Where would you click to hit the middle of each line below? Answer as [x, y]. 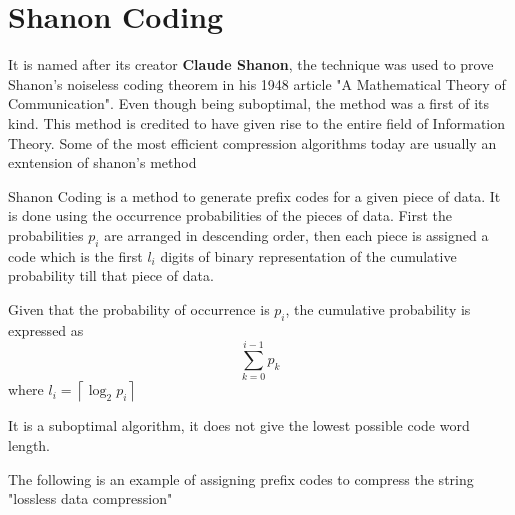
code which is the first [75, 255]
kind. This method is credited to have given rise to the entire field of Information [256, 122]
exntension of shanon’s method [102, 162]
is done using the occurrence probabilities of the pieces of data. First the [230, 215]
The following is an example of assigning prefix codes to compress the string [241, 478]
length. [29, 444]
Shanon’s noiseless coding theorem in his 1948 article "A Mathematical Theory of [257, 83]
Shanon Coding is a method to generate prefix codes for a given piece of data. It [254, 195]
